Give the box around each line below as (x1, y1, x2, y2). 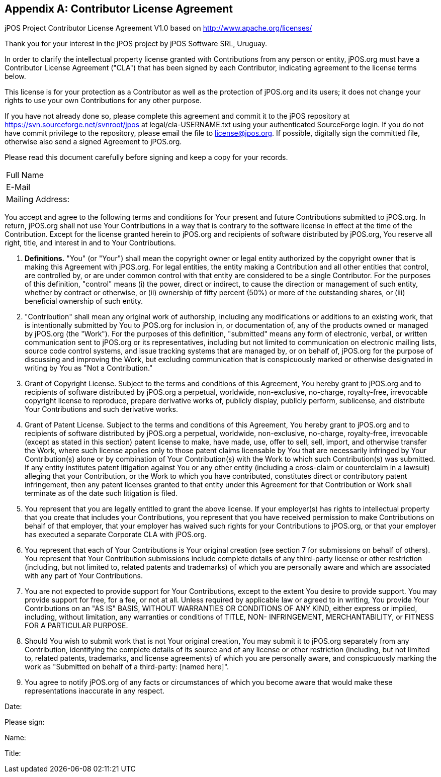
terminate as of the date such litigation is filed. (25, 489, 178, 498)
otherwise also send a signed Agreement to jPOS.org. (5, 137, 182, 146)
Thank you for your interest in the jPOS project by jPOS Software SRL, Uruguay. (5, 39, 268, 48)
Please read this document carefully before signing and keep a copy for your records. (5, 153, 288, 162)
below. (5, 72, 26, 81)
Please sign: (5, 718, 45, 727)
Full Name (6, 170, 44, 181)
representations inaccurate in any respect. (25, 686, 165, 696)
